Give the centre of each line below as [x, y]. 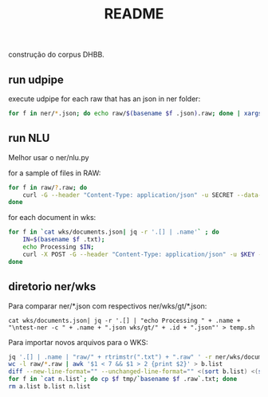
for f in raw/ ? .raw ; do [48, 187]
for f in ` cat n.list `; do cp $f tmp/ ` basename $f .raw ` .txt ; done [123, 379]
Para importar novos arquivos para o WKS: [78, 342]
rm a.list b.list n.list [49, 387]
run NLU [29, 138]
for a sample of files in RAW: [55, 173]
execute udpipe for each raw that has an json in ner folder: [104, 99]
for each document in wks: [52, 218]
